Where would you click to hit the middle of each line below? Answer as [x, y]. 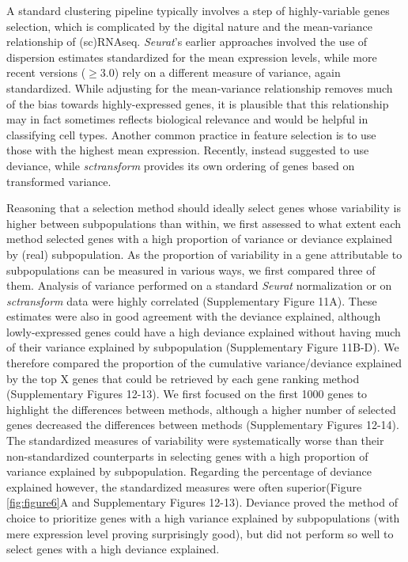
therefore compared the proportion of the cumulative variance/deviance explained [204, 363]
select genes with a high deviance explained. [113, 549]
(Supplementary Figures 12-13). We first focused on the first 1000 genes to [187, 394]
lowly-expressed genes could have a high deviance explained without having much [204, 331]
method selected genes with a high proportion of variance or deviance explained [199, 239]
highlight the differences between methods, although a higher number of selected [201, 409]
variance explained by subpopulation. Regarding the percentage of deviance [189, 471]
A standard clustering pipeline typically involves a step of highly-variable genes [198, 10]
